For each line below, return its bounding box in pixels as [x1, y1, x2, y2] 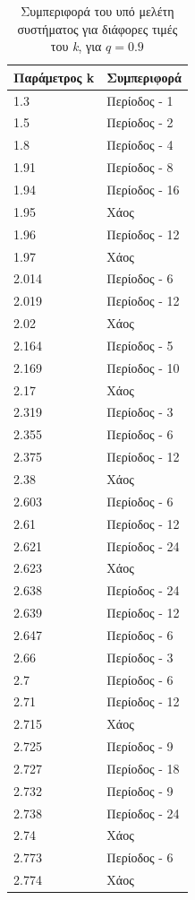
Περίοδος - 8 [106, 158, 174, 177]
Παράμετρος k [13, 67, 95, 86]
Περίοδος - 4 [106, 135, 174, 154]
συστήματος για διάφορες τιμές [17, 19, 178, 38]
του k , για [50, 37, 102, 56]
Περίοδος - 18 [106, 758, 180, 777]
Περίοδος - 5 [106, 335, 174, 354]
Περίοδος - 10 [106, 358, 180, 376]
